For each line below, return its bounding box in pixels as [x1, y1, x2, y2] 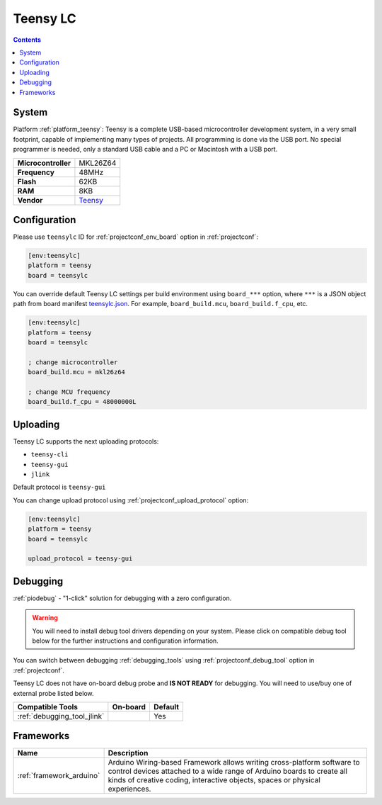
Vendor [17, 195, 43, 205]
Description [108, 748, 149, 758]
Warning [32, 614, 58, 622]
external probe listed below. [13, 689, 95, 697]
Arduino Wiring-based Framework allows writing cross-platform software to [108, 758, 360, 767]
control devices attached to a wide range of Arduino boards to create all [108, 766, 348, 776]
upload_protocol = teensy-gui [28, 555, 133, 563]
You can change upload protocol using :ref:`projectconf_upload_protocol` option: [13, 496, 249, 505]
